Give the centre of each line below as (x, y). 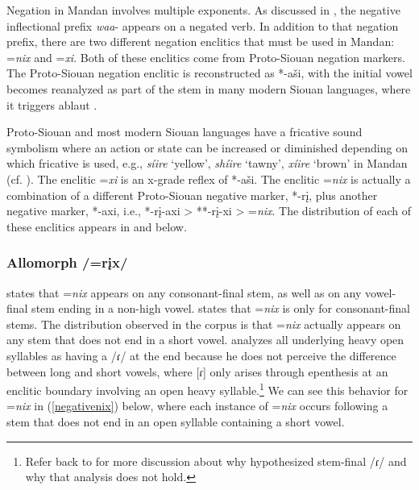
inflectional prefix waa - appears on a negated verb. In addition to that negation (203, 25)
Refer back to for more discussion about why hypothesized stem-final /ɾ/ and (216, 461)
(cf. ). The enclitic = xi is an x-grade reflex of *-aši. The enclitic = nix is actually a (209, 179)
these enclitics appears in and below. (97, 226)
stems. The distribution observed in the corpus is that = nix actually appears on (204, 324)
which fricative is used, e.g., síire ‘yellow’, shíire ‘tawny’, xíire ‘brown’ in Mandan (207, 163)
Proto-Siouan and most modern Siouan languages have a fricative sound (185, 132)
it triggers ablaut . (52, 104)
